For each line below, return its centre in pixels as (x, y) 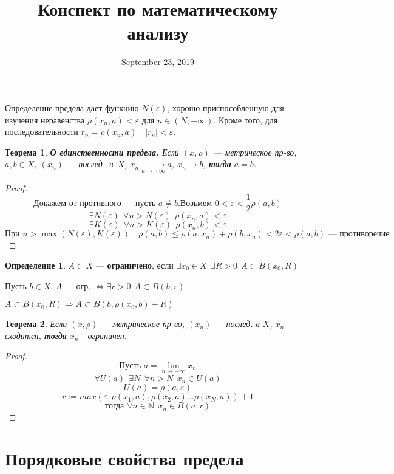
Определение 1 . (35, 265)
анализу (158, 33)
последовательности (42, 132)
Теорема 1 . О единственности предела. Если (92, 152)
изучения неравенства (45, 119)
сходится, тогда (36, 335)
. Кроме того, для (246, 119)
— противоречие (359, 234)
